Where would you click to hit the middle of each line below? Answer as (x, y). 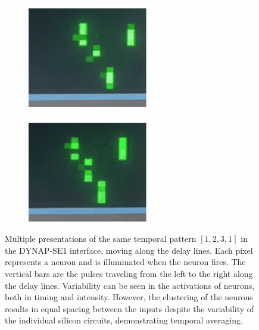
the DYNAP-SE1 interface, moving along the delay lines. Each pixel (129, 250)
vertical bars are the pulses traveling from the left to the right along (129, 273)
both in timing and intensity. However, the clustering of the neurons (129, 297)
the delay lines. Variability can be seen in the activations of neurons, (130, 285)
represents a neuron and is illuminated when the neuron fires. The (125, 262)
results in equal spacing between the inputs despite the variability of (129, 308)
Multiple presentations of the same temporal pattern (101, 239)
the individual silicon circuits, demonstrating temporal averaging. (124, 320)
